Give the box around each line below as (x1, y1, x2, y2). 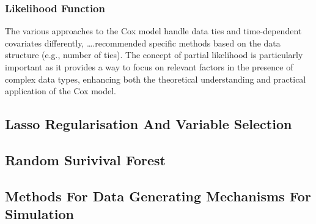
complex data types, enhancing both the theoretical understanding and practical (5, 72, 306, 85)
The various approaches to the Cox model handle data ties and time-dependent (5, 24, 302, 37)
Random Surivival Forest (5, 150, 166, 169)
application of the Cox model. (5, 84, 117, 97)
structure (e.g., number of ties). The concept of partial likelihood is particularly (5, 48, 303, 61)
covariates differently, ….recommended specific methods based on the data (5, 36, 281, 49)
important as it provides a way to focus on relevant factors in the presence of (5, 61, 293, 73)
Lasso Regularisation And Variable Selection (5, 114, 292, 133)
